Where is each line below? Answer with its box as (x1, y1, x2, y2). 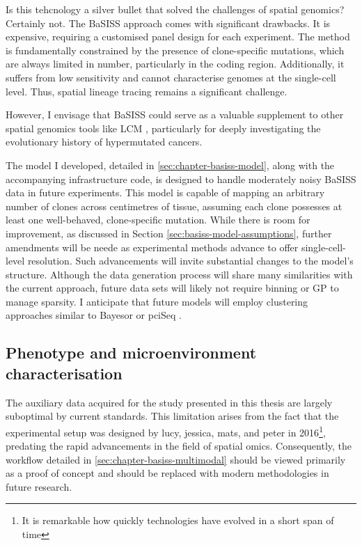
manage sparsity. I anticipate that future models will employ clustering (6, 294, 308, 308)
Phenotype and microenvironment (6, 342, 257, 363)
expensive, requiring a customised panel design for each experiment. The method (6, 29, 350, 44)
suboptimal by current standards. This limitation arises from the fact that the (6, 409, 339, 423)
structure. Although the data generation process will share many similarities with (6, 267, 353, 281)
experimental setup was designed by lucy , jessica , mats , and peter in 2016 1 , (6, 422, 326, 439)
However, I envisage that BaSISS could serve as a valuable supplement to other (6, 107, 344, 122)
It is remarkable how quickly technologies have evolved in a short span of (22, 513, 334, 528)
